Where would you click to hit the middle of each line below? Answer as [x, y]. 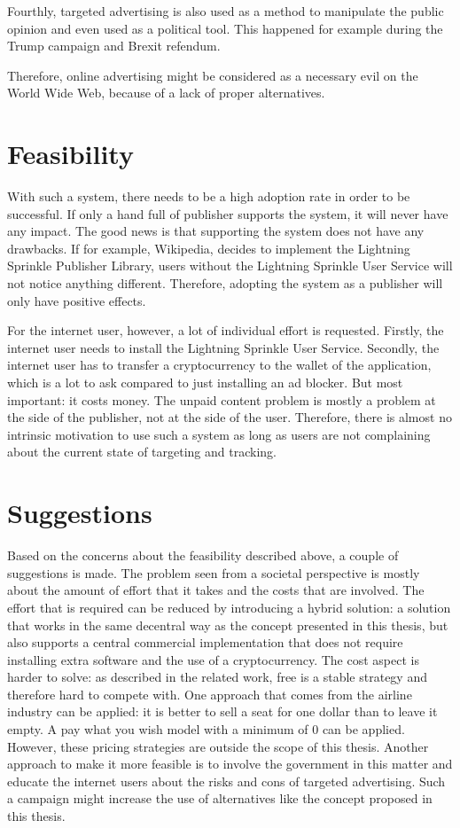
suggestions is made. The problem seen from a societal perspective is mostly [214, 572]
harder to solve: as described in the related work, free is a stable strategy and [217, 677]
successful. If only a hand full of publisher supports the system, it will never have [228, 213]
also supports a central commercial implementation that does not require [205, 642]
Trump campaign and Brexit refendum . [114, 46]
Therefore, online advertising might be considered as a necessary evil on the [213, 75]
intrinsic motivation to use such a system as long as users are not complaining [219, 434]
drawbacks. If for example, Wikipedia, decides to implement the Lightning [209, 248]
